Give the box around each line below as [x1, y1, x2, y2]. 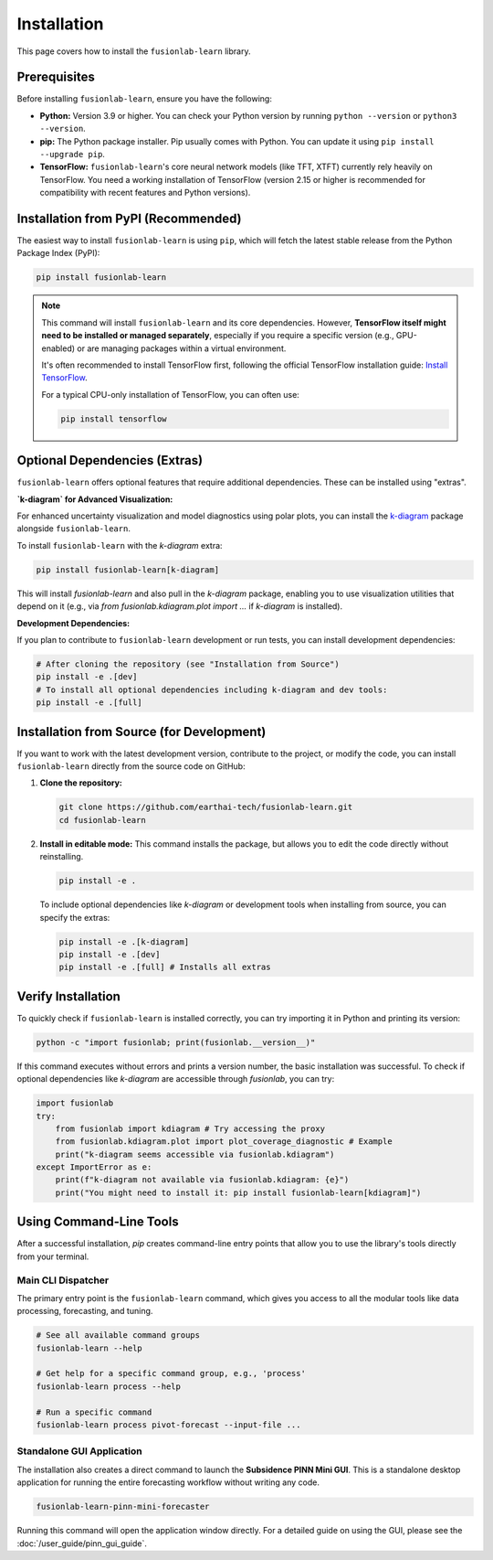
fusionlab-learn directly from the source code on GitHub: [16, 761, 246, 772]
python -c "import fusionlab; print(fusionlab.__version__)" [36, 1037, 316, 1047]
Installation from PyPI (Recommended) [16, 211, 242, 226]
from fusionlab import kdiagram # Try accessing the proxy [55, 1123, 326, 1134]
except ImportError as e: [36, 1162, 152, 1172]
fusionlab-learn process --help [36, 1381, 182, 1392]
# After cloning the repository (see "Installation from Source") [36, 658, 340, 669]
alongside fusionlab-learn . [16, 523, 131, 534]
